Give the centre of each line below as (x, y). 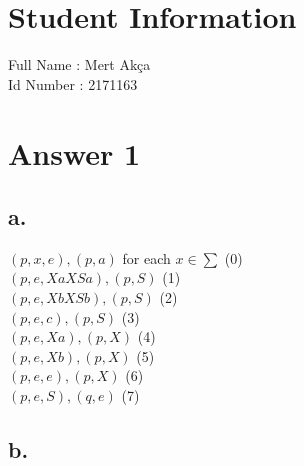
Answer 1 (74, 152)
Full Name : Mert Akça (79, 64)
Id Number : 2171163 (73, 83)
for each (146, 257)
